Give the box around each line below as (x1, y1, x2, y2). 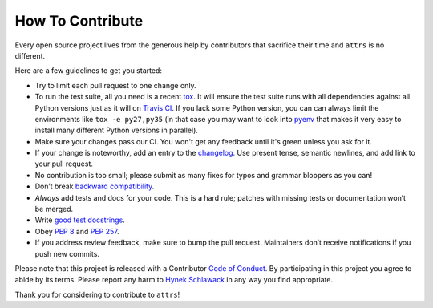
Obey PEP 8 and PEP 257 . (34, 226, 119, 236)
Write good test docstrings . (34, 215, 126, 225)
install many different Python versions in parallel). (34, 125, 198, 136)
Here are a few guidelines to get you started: (14, 66, 162, 75)
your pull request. (34, 159, 94, 168)
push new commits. (34, 249, 100, 258)
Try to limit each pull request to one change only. (34, 80, 196, 90)
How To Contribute (14, 12, 144, 30)
